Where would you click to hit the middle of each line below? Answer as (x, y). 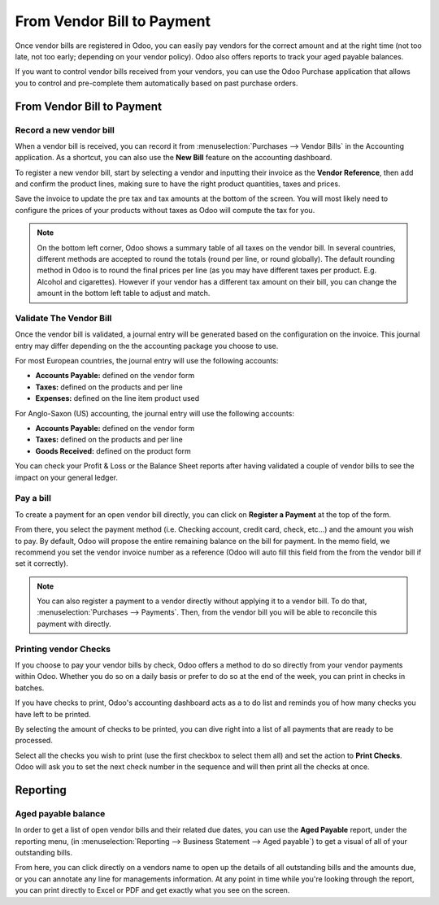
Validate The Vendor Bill (63, 318)
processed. (34, 741)
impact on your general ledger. (66, 477)
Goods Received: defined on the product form (113, 450)
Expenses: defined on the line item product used (117, 398)
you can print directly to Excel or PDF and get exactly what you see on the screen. (152, 890)
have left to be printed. (53, 714)
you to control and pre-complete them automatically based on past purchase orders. (156, 83)
